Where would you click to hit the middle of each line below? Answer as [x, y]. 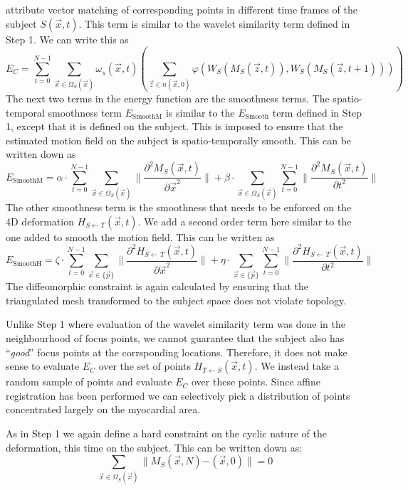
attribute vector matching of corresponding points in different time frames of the [182, 9]
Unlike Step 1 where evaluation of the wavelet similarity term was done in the [176, 324]
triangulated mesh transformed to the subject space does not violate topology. [176, 300]
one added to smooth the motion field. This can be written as [140, 236]
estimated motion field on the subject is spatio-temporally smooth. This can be [179, 140]
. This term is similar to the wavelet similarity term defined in [214, 23]
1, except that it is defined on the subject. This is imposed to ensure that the [174, 126]
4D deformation [40, 221]
